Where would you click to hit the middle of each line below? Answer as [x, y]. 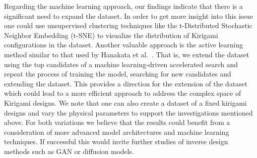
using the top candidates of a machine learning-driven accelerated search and [121, 64]
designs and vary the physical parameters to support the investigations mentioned [128, 112]
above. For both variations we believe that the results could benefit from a [117, 122]
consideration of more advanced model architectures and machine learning [117, 132]
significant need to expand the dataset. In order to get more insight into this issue [128, 16]
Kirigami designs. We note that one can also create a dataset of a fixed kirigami [126, 102]
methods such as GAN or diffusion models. [69, 151]
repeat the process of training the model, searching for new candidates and [118, 74]
